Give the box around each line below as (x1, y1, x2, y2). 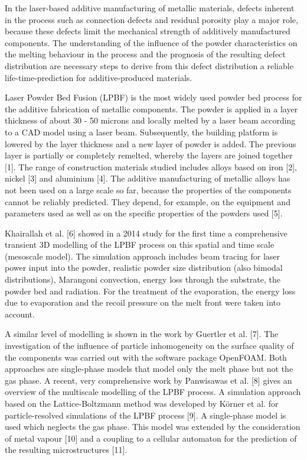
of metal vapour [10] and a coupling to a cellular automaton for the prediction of (5, 432, 297, 444)
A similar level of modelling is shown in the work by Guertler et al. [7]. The (5, 328, 279, 340)
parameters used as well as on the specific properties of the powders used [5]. (5, 207, 283, 219)
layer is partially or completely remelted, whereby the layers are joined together (5, 149, 293, 161)
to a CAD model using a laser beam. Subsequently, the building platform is (5, 125, 278, 138)
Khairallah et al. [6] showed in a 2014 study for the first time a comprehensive (5, 226, 288, 239)
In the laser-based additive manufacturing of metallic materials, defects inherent (5, 2, 295, 14)
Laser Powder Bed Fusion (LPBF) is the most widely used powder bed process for (5, 91, 302, 103)
